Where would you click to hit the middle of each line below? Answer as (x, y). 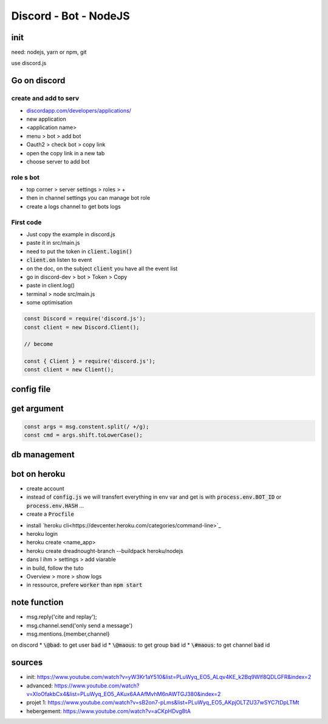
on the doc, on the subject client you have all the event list (102, 269)
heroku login (42, 533)
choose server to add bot (58, 161)
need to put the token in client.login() (80, 251)
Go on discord (38, 81)
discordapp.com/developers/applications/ (79, 110)
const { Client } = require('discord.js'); (90, 361)
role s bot (25, 177)
